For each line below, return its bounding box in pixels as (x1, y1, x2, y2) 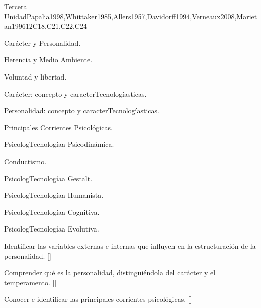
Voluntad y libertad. (4, 71, 67, 82)
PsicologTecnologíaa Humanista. (4, 190, 104, 200)
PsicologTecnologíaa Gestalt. (4, 173, 93, 183)
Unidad (4, 11, 27, 21)
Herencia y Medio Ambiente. (4, 54, 93, 65)
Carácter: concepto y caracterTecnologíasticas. (4, 88, 147, 99)
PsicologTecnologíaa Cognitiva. (4, 206, 100, 217)
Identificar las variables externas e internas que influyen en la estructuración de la (4, 240, 256, 251)
